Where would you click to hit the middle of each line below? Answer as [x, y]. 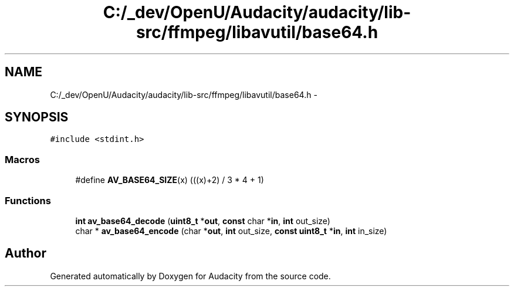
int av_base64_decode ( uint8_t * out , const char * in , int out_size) [203, 221]
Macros [22, 159]
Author [26, 253]
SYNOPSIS [37, 117]
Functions [28, 200]
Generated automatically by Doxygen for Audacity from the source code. [190, 276]
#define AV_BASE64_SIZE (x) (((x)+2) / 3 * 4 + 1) [170, 180]
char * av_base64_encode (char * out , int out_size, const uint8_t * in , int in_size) [231, 231]
